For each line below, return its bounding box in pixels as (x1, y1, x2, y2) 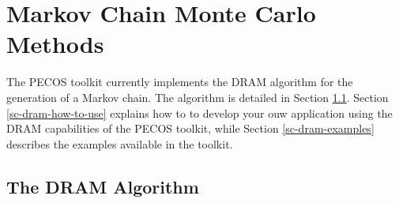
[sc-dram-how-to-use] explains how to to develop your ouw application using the (6, 104, 393, 121)
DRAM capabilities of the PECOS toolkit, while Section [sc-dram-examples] (6, 120, 375, 137)
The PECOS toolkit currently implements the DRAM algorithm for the (6, 73, 353, 90)
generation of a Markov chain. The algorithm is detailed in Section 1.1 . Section (6, 88, 389, 105)
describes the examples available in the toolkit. (6, 135, 233, 152)
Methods (6, 28, 104, 60)
